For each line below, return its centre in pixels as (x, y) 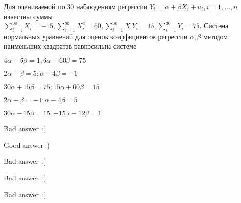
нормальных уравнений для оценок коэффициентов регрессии (96, 36)
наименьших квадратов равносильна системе (70, 46)
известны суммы (28, 16)
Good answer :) (27, 145)
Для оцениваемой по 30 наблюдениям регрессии (76, 6)
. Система (214, 26)
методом (216, 36)
